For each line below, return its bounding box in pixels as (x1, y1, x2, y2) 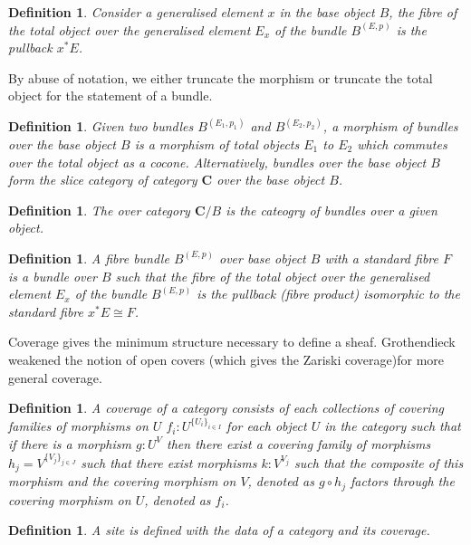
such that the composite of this (294, 453, 464, 472)
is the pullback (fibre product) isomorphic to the (197, 284, 460, 303)
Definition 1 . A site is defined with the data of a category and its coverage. (8, 521, 430, 540)
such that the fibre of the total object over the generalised (115, 266, 430, 285)
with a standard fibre (324, 248, 438, 267)
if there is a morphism (8, 434, 131, 453)
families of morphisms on (8, 416, 149, 435)
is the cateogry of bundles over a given (226, 200, 437, 219)
